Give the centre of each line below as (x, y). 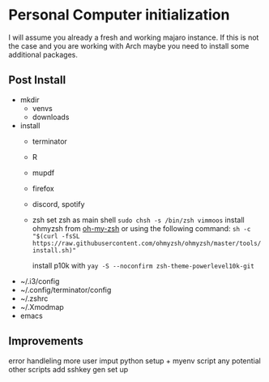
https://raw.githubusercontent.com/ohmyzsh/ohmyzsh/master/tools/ (147, 243)
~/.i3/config (40, 281)
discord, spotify (58, 204)
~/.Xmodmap (42, 307)
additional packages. (43, 54)
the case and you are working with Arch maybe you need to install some (129, 45)
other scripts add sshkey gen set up (68, 369)
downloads (51, 117)
